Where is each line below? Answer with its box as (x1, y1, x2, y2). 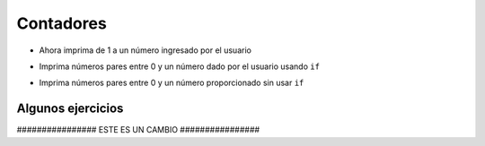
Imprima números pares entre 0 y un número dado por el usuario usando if (39, 61, 321, 72)
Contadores (16, 13, 107, 33)
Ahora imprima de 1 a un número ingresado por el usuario (39, 45, 251, 56)
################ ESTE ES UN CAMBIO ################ (16, 125, 260, 135)
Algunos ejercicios (16, 101, 124, 116)
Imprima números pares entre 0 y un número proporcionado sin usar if (39, 77, 304, 89)
